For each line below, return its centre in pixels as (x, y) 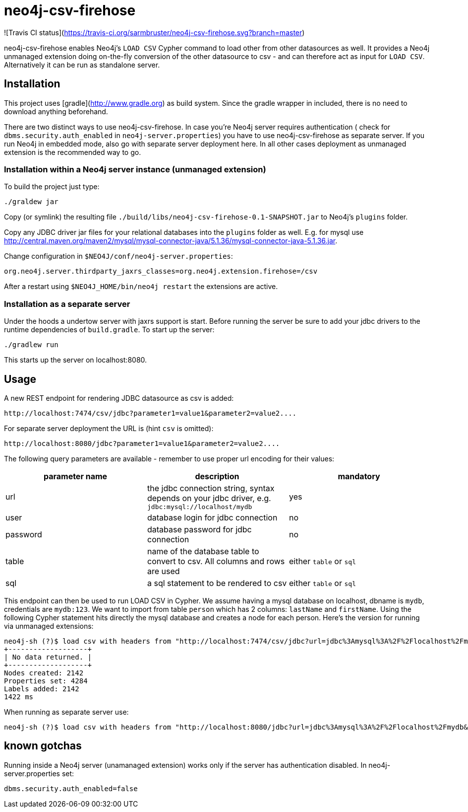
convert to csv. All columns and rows (216, 561)
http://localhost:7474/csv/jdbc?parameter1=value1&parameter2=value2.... (150, 413)
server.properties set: (39, 773)
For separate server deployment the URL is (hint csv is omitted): (109, 428)
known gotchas (43, 746)
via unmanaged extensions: (49, 626)
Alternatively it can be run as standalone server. (82, 65)
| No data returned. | (48, 657)
